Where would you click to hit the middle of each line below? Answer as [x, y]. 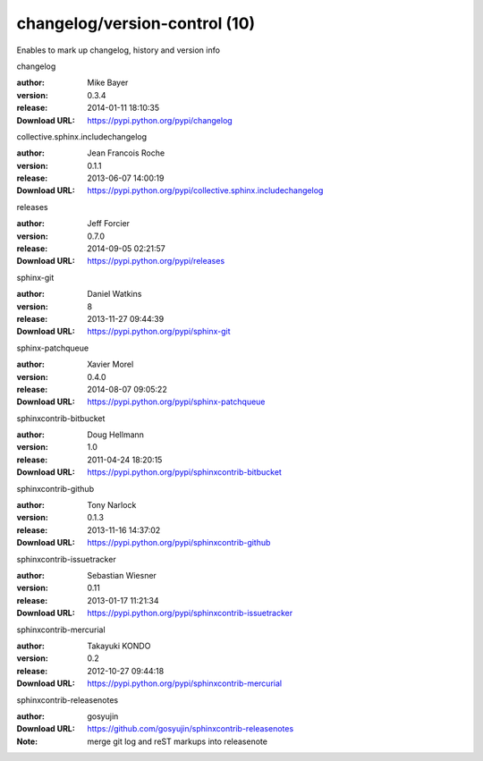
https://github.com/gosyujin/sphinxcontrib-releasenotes [191, 729]
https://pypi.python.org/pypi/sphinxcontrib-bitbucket [184, 472]
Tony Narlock [112, 505]
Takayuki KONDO [119, 646]
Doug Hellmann [116, 435]
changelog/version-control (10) [136, 23]
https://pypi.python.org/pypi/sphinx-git [159, 332]
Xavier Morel [110, 364]
